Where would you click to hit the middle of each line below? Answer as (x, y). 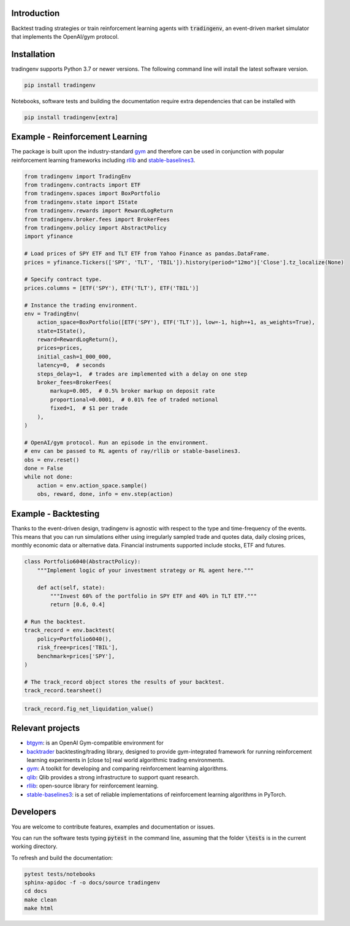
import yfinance (49, 237)
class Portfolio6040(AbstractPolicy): (82, 562)
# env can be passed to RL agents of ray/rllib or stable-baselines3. (133, 451)
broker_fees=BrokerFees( (74, 383)
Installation (33, 54)
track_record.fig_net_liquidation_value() (89, 708)
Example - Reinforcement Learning (79, 137)
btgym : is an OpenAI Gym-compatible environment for (95, 743)
